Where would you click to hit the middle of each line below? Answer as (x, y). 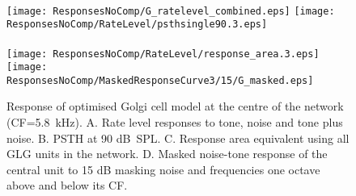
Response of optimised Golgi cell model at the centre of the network (175, 106)
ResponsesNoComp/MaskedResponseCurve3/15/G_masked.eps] (160, 80)
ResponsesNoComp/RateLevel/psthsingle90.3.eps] (137, 25)
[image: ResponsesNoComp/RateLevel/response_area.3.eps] (163, 54)
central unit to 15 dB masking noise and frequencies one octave (163, 169)
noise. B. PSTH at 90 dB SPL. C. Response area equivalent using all (178, 138)
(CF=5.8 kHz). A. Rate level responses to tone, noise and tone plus (175, 122)
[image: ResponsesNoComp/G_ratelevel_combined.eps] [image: (171, 11)
